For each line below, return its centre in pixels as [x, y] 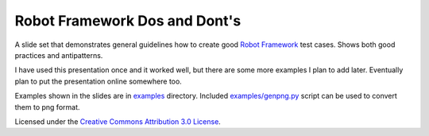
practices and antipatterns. [59, 55]
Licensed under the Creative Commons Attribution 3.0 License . [118, 121]
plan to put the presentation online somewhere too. [98, 81]
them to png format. [47, 107]
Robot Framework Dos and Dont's [128, 21]
